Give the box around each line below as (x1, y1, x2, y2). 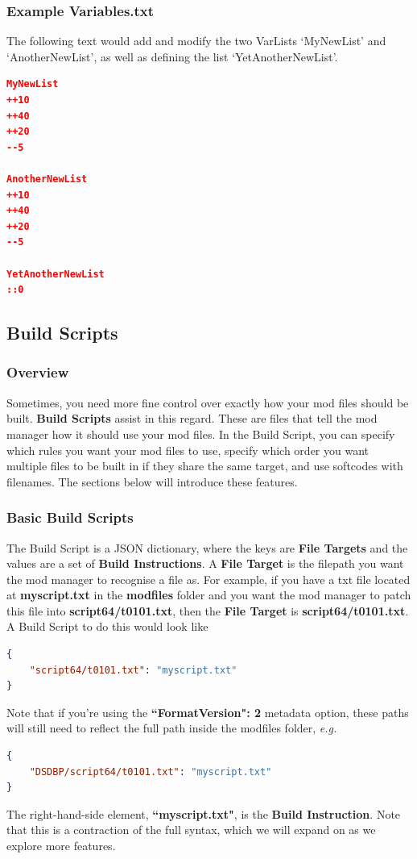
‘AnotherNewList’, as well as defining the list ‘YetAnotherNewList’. (6, 48, 338, 65)
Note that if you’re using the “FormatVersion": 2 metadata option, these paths (6, 703, 409, 720)
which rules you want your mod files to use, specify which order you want (6, 441, 370, 458)
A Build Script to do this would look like (6, 618, 208, 635)
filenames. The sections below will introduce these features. (6, 473, 298, 490)
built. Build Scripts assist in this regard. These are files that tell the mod (6, 410, 378, 427)
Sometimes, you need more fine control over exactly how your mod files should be (6, 394, 409, 411)
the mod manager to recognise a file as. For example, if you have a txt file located (6, 570, 411, 587)
